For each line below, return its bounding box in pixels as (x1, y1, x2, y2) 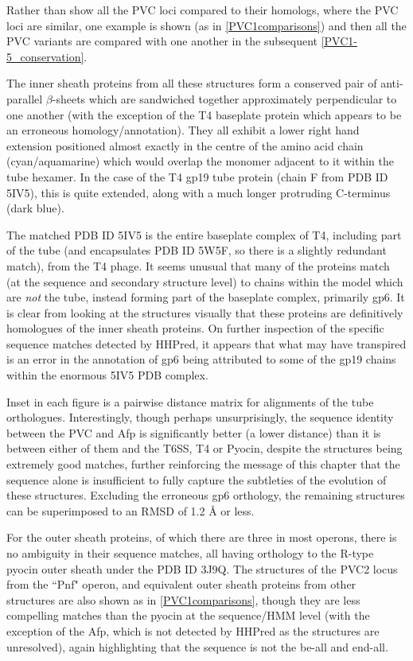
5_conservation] (6, 48, 84, 64)
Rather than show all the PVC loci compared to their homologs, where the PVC (6, 2, 399, 17)
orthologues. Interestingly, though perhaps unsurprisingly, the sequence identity (6, 409, 394, 426)
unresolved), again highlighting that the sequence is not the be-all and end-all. (6, 638, 388, 655)
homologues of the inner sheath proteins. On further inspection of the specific (6, 320, 384, 336)
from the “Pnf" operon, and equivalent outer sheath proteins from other (6, 576, 357, 593)
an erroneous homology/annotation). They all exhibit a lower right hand (6, 122, 360, 138)
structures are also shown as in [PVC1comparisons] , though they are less (6, 591, 360, 608)
